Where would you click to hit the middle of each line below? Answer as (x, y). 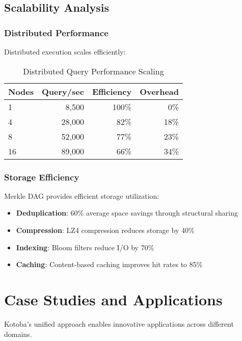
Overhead (159, 91)
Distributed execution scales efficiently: (65, 51)
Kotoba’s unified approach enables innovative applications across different (119, 323)
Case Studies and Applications (113, 299)
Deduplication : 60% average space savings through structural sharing (127, 213)
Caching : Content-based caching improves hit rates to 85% (109, 264)
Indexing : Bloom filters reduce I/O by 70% (85, 247)
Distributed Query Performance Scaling (93, 71)
